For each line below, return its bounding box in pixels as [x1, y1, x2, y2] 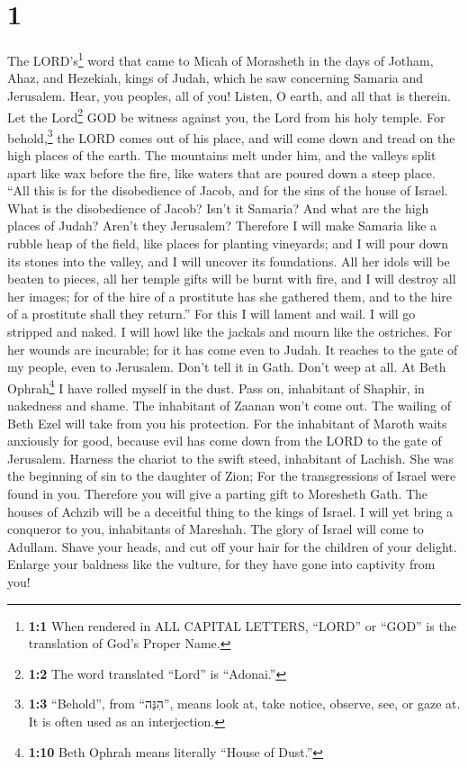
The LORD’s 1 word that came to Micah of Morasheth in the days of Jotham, [7, 49, 434, 69]
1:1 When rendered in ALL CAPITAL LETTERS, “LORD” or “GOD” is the [28, 616, 456, 635]
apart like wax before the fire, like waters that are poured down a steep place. [7, 163, 436, 182]
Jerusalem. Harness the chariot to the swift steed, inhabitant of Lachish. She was [7, 448, 454, 467]
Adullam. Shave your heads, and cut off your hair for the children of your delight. [7, 537, 457, 555]
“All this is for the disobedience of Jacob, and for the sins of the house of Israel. [7, 181, 448, 200]
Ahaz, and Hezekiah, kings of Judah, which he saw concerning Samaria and [7, 68, 424, 87]
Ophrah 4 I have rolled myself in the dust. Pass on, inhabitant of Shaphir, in [7, 375, 425, 397]
